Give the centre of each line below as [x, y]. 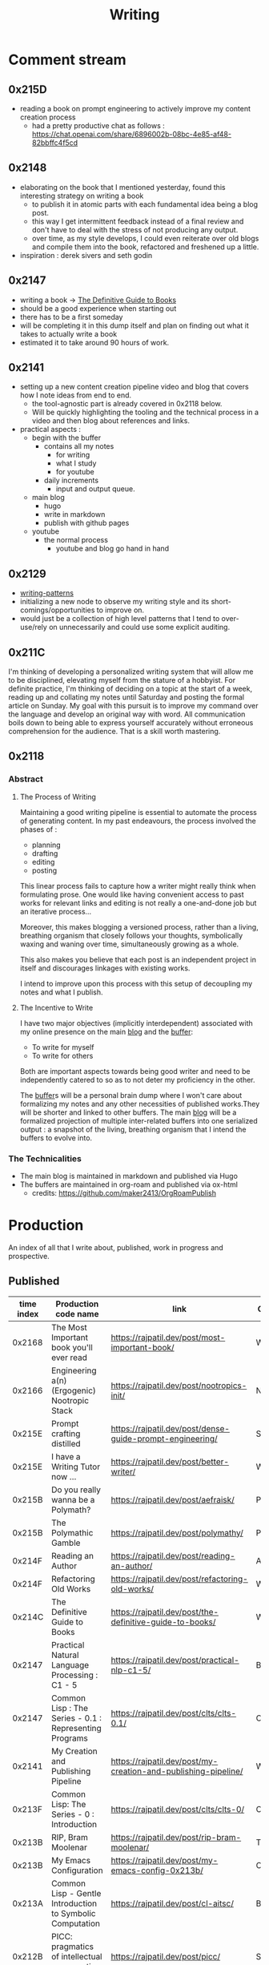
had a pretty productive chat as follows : [98, 125]
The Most [69, 1327]
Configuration [77, 1870]
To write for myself [63, 1047]
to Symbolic [73, 1913]
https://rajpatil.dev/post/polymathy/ [177, 1532]
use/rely [34, 627]
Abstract [26, 779]
